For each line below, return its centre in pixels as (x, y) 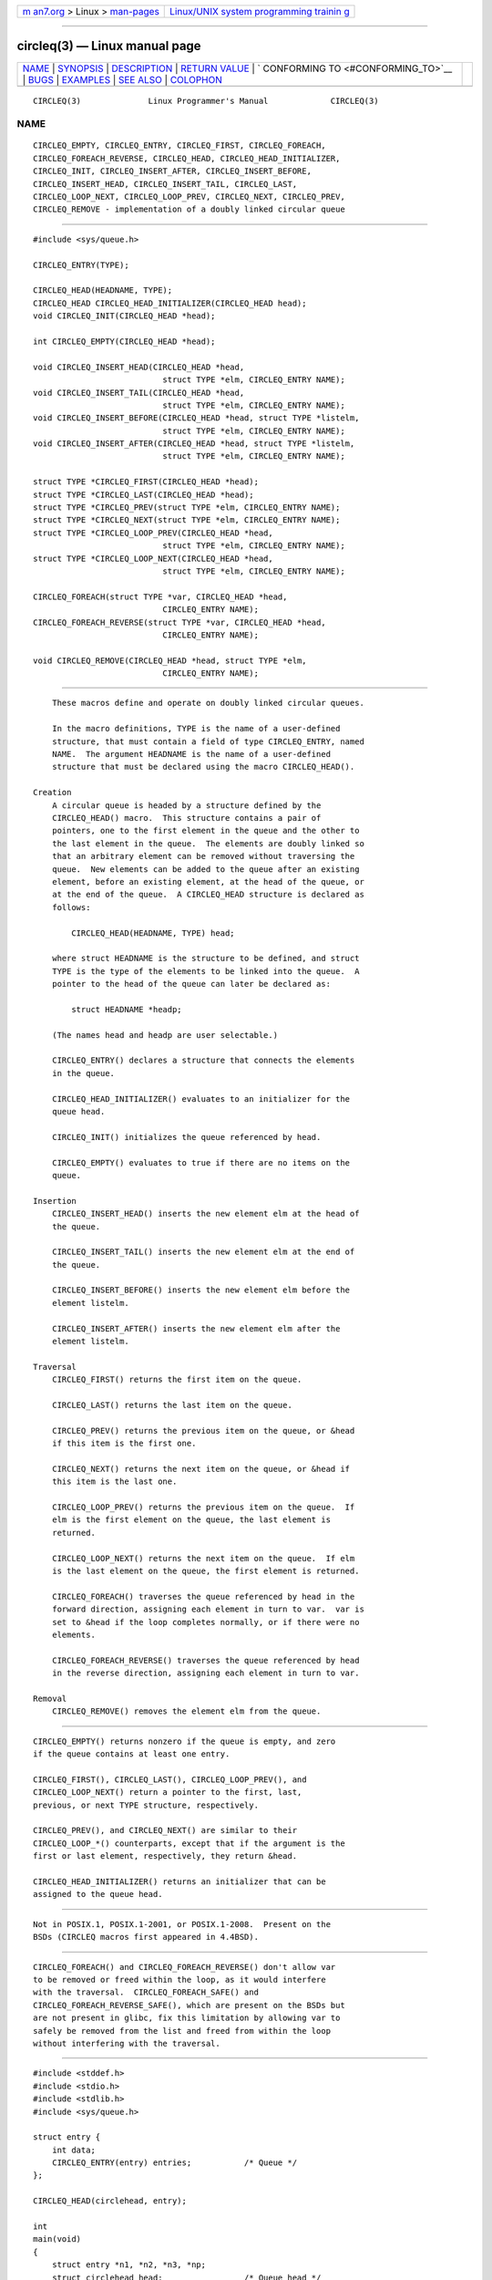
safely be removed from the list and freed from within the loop (182, 2031)
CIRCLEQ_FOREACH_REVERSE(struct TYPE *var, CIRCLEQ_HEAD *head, (180, 622)
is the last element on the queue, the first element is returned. (205, 1571)
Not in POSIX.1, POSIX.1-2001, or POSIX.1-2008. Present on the (182, 1924)
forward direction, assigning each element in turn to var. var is (208, 1609)
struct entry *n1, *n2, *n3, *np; (129, 2265)
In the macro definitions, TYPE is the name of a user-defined (196, 729)
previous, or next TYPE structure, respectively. (146, 1805)
